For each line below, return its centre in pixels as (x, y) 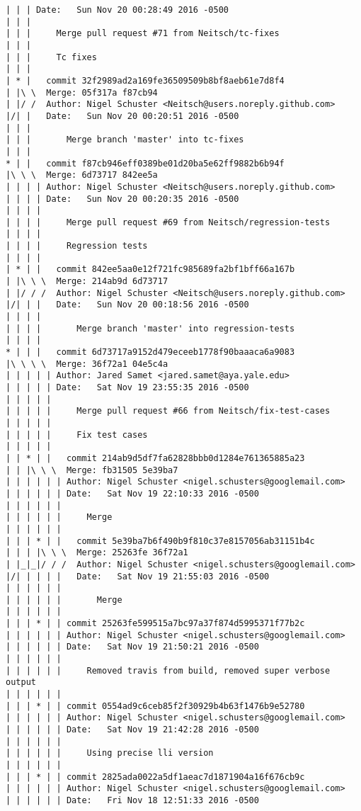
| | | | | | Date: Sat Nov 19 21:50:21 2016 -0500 (132, 647)
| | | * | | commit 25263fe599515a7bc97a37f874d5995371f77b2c (155, 624)
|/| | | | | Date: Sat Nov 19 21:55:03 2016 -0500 (138, 576)
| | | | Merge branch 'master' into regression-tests (150, 328)
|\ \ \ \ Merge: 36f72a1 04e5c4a (87, 364)
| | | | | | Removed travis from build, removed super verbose (168, 670)
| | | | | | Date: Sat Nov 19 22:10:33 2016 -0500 (132, 493)
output (21, 682)
